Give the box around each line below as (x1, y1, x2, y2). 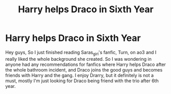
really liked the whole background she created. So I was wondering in (5, 56, 152, 62)
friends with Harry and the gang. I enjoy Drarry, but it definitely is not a (5, 72, 154, 78)
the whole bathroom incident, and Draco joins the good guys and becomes (5, 66, 163, 73)
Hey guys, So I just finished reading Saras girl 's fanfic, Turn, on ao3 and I (5, 49, 157, 57)
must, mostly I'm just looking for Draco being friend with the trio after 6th (5, 78, 159, 84)
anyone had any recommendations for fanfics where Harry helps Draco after (5, 61, 166, 67)
